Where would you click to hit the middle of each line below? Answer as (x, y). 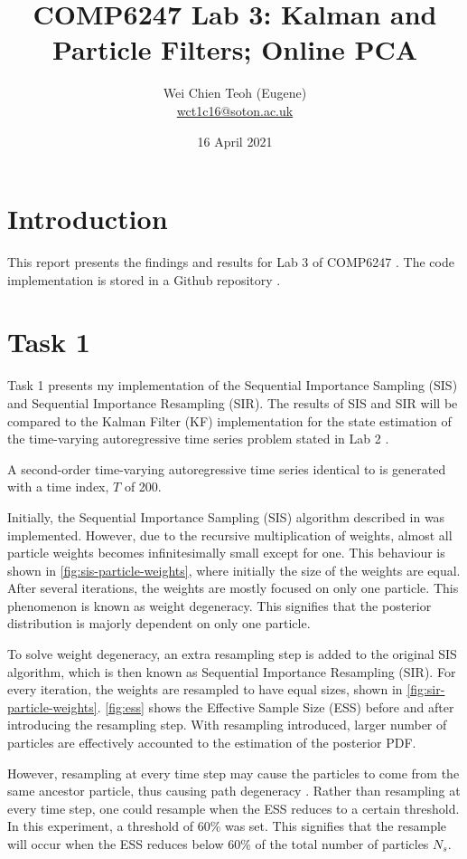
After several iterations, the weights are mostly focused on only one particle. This (233, 588)
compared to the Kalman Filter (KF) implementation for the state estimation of (229, 420)
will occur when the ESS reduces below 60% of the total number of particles (218, 844)
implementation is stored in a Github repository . (144, 279)
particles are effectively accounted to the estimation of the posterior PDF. (212, 743)
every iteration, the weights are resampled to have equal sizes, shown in (205, 689)
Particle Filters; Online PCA (235, 49)
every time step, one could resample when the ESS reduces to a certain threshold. (233, 808)
